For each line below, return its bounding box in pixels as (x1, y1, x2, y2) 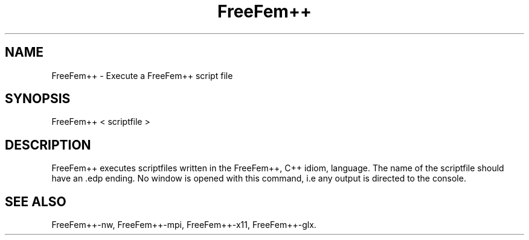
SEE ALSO (5, 194, 66, 209)
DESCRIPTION (5, 137, 91, 153)
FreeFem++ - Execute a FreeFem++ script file (51, 70, 233, 81)
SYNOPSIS (5, 91, 71, 107)
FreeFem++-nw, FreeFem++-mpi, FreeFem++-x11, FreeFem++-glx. (51, 219, 316, 230)
